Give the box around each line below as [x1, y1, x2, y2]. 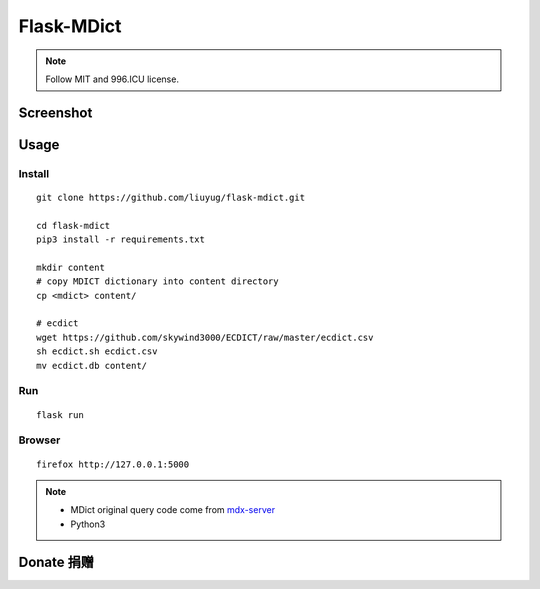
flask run [36, 409, 84, 420]
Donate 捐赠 [18, 553, 95, 570]
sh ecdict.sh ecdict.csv [36, 346, 158, 357]
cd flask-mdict [36, 220, 111, 231]
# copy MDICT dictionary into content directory [36, 276, 279, 287]
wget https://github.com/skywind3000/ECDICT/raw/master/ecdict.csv [36, 331, 374, 343]
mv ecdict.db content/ [36, 360, 148, 371]
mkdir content [36, 261, 105, 273]
